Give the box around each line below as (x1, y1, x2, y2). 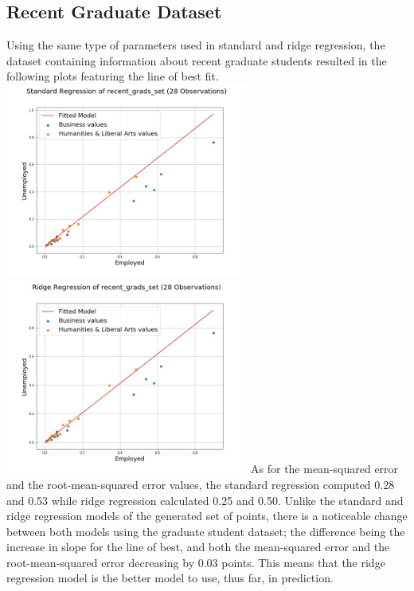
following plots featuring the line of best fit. (6, 68, 219, 84)
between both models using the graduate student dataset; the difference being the (6, 523, 405, 539)
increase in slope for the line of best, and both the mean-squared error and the (6, 538, 390, 555)
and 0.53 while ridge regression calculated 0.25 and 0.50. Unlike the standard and (6, 491, 404, 508)
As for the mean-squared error (251, 460, 399, 477)
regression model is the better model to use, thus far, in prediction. (6, 569, 334, 586)
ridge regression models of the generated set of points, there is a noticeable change (6, 507, 408, 524)
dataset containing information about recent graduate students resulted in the (6, 52, 387, 68)
